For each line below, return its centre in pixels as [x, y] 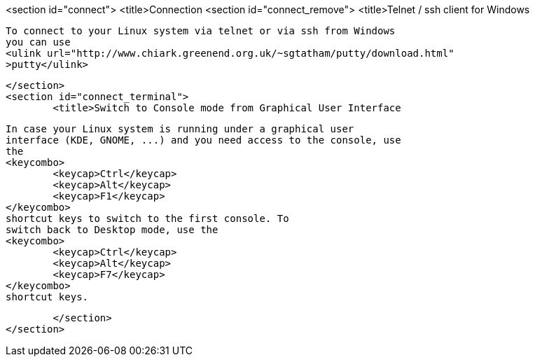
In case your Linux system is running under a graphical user [180, 129]
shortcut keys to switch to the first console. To [147, 218]
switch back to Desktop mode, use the [112, 230]
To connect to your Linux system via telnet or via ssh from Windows [201, 31]
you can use [38, 42]
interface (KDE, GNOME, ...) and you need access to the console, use [203, 140]
